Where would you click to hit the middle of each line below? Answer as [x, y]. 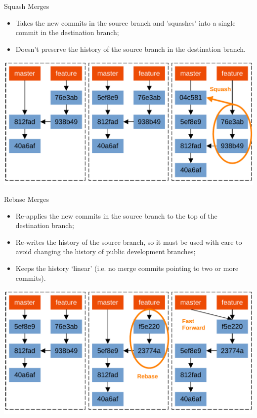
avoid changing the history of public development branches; [106, 251]
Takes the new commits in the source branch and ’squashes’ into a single [126, 22]
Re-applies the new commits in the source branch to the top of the [116, 215]
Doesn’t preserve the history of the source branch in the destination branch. [130, 49]
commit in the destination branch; [67, 32]
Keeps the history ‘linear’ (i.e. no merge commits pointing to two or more [127, 268]
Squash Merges [27, 6]
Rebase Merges [26, 199]
